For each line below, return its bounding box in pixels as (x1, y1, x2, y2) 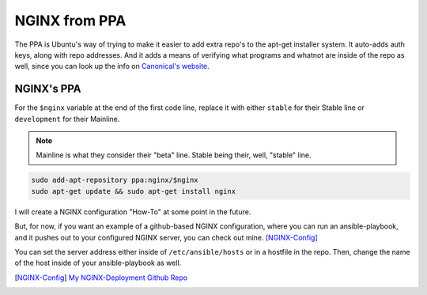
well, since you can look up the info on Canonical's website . (14, 62, 210, 71)
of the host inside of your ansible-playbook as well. (14, 258, 182, 268)
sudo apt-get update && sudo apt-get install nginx (31, 187, 236, 195)
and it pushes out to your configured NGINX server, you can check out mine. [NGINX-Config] (14, 233, 318, 242)
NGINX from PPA (14, 12, 127, 29)
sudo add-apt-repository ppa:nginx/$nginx (31, 176, 198, 185)
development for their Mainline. (14, 114, 120, 123)
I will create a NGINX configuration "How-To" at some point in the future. (14, 206, 251, 217)
